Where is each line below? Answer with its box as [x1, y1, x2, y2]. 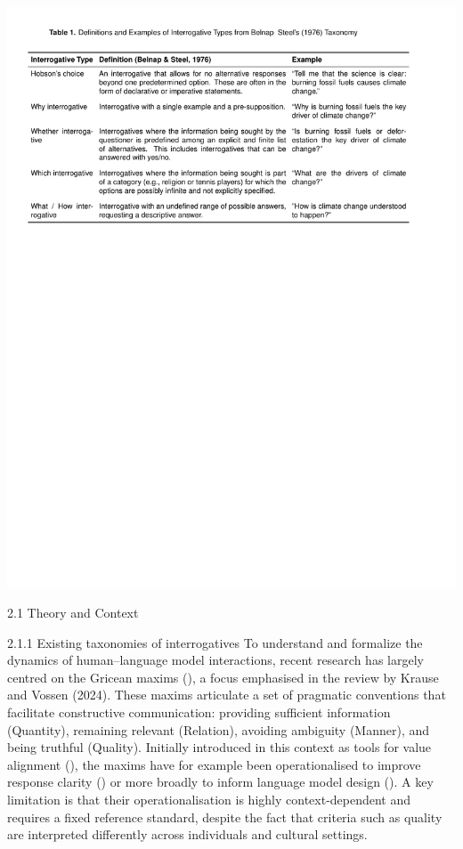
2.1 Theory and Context [7, 603, 139, 622]
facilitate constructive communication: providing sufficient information [7, 703, 391, 722]
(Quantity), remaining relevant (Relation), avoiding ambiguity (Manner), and [7, 720, 430, 739]
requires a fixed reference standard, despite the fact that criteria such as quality [7, 807, 443, 826]
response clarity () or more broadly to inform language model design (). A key [7, 772, 434, 791]
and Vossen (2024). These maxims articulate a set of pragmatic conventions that [7, 685, 446, 704]
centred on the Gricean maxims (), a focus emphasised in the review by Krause [7, 667, 439, 686]
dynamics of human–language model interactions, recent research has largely [7, 651, 424, 669]
